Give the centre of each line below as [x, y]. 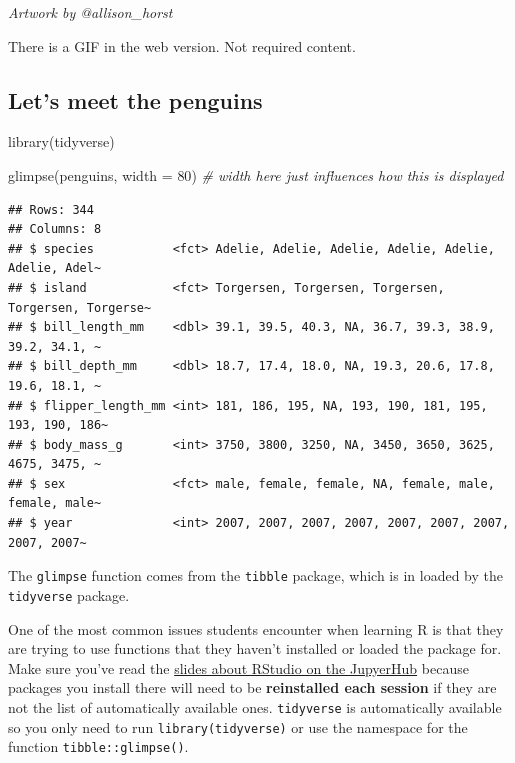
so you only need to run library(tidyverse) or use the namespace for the [238, 726]
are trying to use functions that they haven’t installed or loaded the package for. [255, 648]
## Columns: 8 [55, 229]
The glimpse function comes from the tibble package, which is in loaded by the [255, 575]
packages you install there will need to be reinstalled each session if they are [252, 687]
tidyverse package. [69, 594]
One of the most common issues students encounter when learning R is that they [256, 628]
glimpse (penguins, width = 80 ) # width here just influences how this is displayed [256, 174]
